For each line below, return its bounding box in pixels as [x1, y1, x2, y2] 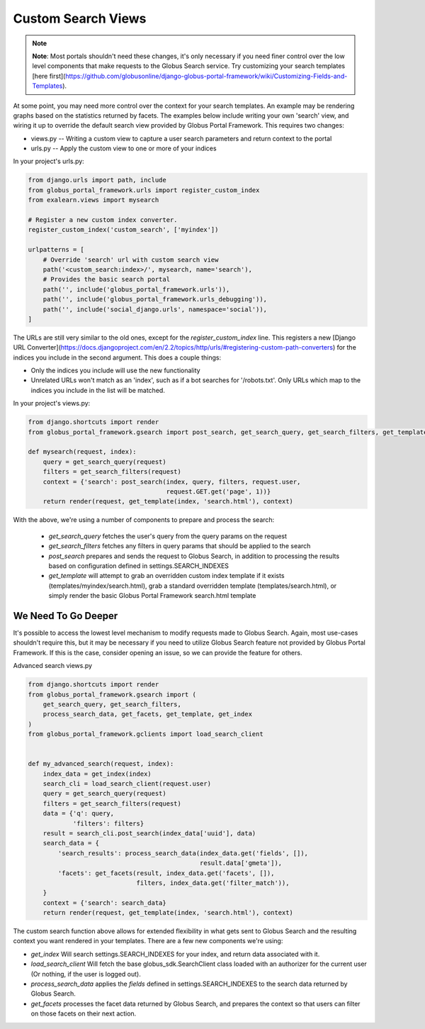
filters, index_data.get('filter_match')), [136, 879, 290, 886]
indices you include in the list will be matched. [30, 386, 166, 394]
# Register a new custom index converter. [28, 216, 178, 223]
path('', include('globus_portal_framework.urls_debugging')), [42, 295, 268, 304]
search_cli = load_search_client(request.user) [42, 780, 212, 788]
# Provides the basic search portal [42, 275, 170, 284]
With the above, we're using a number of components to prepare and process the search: [13, 516, 275, 524]
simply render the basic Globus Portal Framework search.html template [48, 591, 256, 600]
